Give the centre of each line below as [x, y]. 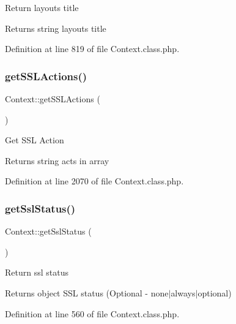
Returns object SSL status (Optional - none [87, 292]
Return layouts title [42, 7]
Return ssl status [37, 272]
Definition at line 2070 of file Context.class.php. [94, 181]
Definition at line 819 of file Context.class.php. [92, 49]
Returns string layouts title [56, 28]
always [183, 292]
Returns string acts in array [57, 160]
